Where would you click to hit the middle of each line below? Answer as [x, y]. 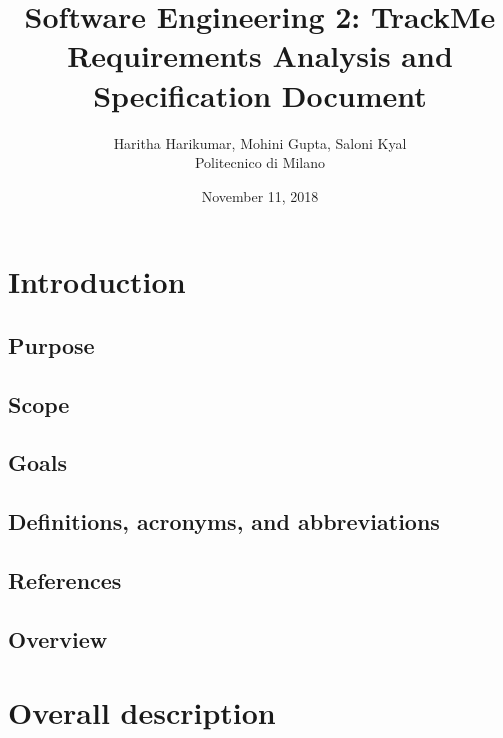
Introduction [97, 281]
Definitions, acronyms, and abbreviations [224, 521]
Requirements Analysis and [260, 55]
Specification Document [260, 94]
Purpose [51, 344]
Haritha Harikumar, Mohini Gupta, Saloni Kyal [260, 142]
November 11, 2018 [260, 195]
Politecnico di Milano [260, 162]
